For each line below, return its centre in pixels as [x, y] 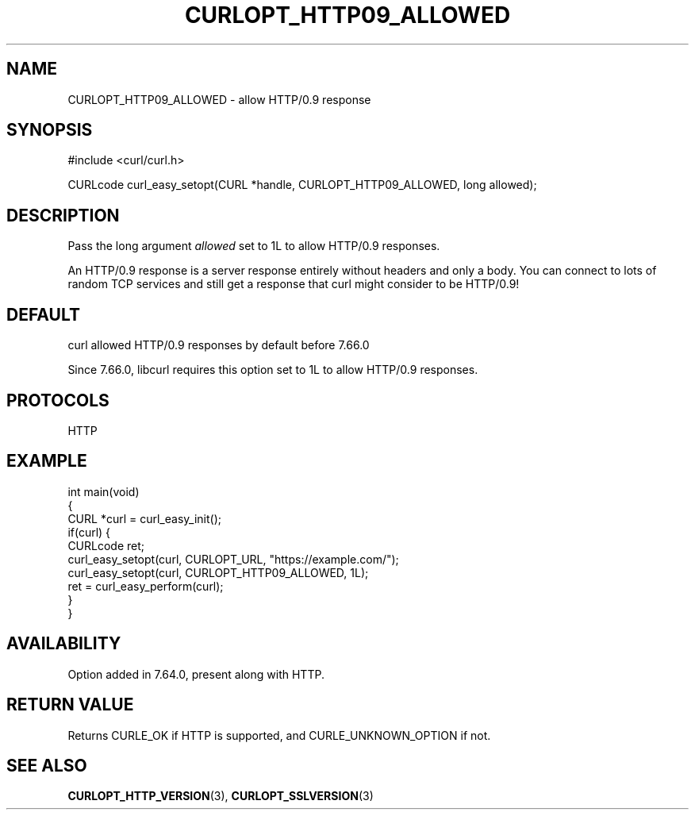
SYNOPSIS [50, 130]
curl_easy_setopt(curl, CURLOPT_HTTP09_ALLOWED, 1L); [218, 572]
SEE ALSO [47, 765]
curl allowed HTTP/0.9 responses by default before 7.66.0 [219, 345]
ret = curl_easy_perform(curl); [146, 586]
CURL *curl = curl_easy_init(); [144, 518]
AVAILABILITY [64, 644]
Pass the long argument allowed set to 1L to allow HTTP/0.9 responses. [254, 246]
